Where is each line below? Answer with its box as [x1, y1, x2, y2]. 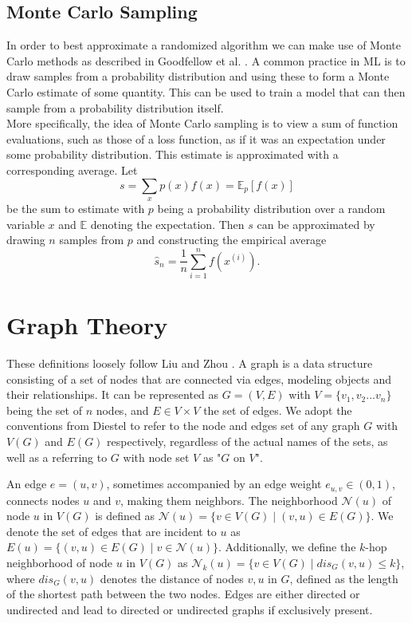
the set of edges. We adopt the [203, 401, 352, 418]
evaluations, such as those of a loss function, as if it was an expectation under [6, 130, 386, 147]
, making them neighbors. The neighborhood [120, 491, 338, 508]
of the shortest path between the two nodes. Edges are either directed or [6, 586, 360, 602]
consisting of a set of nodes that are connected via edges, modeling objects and [6, 370, 392, 387]
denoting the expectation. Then [90, 215, 245, 232]
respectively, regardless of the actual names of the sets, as [107, 432, 388, 449]
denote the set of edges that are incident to [6, 522, 217, 539]
